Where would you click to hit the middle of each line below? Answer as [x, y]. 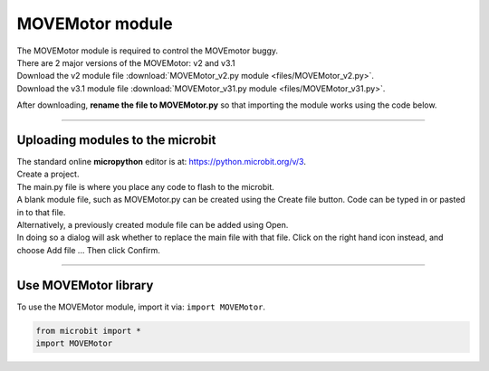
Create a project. [48, 174]
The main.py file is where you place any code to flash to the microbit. [146, 186]
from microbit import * [89, 331]
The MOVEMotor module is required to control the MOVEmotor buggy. [148, 51]
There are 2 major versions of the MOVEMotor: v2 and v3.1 [126, 62]
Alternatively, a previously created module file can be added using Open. [153, 224]
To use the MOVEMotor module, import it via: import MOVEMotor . [141, 307]
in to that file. [41, 212]
